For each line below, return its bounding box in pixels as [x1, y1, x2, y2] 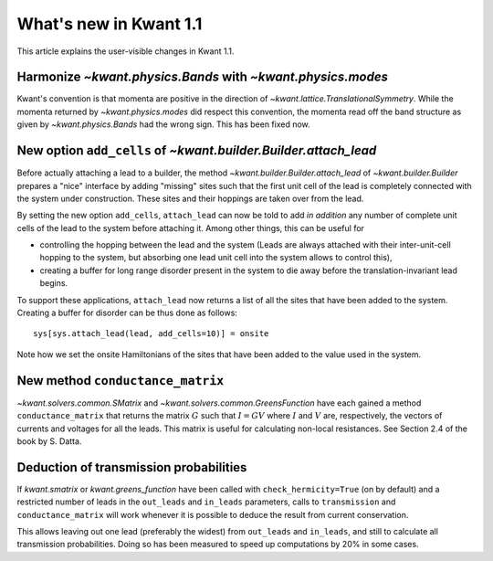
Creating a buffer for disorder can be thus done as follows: [16, 307, 237, 319]
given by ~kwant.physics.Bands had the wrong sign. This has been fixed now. [16, 119, 310, 130]
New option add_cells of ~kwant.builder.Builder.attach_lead [16, 143, 377, 159]
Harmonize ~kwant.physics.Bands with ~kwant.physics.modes [16, 69, 388, 85]
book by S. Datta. [16, 435, 82, 447]
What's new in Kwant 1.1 [16, 14, 203, 34]
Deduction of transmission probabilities [16, 460, 247, 475]
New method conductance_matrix [16, 373, 225, 388]
